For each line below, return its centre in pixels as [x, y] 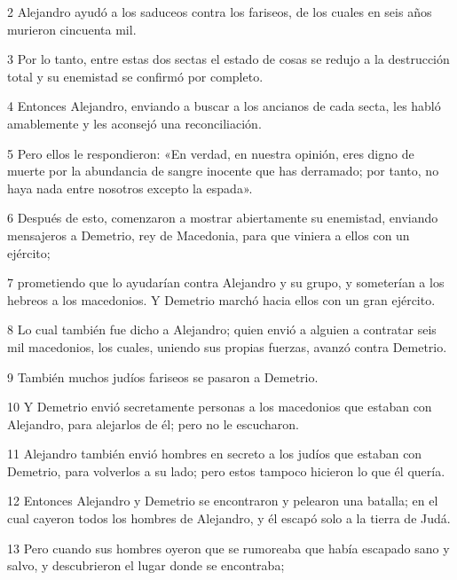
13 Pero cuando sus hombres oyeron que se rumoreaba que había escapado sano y [228, 548]
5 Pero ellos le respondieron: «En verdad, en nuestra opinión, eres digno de [211, 153]
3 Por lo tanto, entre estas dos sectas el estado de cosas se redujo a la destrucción [228, 59]
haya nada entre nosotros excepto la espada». [130, 188]
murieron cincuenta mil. [72, 29]
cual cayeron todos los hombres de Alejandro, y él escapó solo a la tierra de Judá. [229, 518]
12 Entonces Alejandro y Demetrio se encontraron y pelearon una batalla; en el [223, 501]
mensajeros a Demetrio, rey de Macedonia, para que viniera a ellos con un [209, 235]
